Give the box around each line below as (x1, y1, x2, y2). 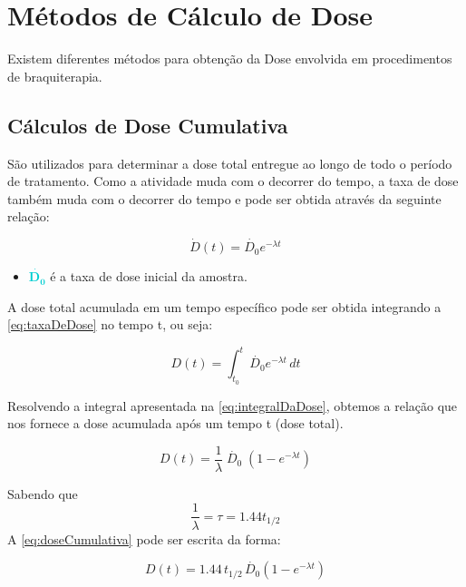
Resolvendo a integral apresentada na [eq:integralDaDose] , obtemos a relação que (7, 396, 458, 415)
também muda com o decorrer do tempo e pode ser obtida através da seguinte (7, 189, 442, 208)
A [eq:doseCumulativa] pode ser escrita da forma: (7, 529, 281, 548)
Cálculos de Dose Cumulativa (7, 111, 288, 139)
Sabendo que (7, 484, 78, 503)
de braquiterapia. (7, 66, 102, 85)
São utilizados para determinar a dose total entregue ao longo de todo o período (7, 153, 452, 172)
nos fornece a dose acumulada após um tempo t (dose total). (7, 414, 344, 433)
